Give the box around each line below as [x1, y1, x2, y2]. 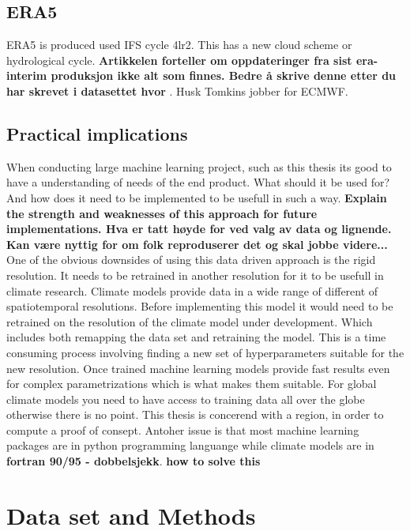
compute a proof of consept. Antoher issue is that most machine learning [6, 421, 359, 438]
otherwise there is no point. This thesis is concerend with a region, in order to [6, 406, 384, 423]
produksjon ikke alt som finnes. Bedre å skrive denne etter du [51, 67, 397, 84]
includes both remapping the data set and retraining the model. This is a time [6, 329, 386, 345]
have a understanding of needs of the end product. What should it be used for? [6, 174, 390, 190]
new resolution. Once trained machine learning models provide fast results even [6, 360, 390, 376]
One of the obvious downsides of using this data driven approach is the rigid [6, 251, 376, 268]
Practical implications [6, 121, 188, 145]
